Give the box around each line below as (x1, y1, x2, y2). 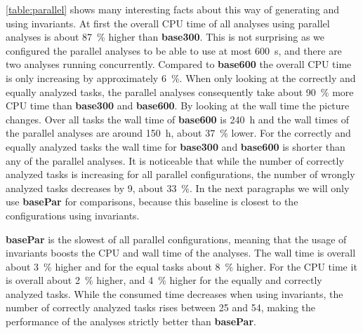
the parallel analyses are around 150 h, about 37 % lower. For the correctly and (6, 125, 351, 140)
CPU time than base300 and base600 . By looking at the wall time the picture (6, 98, 350, 113)
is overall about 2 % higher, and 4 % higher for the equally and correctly (6, 273, 322, 287)
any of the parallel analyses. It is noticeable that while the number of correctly (6, 153, 344, 168)
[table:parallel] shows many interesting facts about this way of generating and (6, 2, 339, 16)
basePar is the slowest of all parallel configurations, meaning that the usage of (6, 231, 347, 246)
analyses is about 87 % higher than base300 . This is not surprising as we (6, 29, 325, 44)
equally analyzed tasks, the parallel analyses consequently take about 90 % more (6, 84, 354, 99)
